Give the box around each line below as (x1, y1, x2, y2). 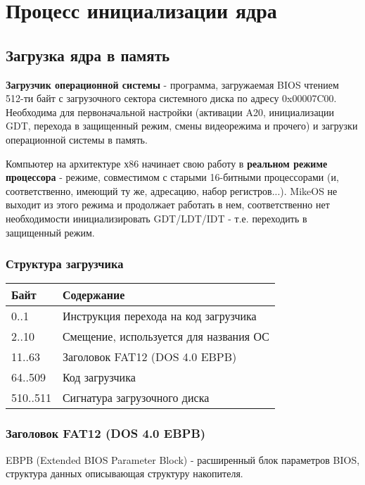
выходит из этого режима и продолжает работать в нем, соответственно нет (6, 197, 330, 212)
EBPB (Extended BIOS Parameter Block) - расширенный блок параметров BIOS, (6, 452, 360, 467)
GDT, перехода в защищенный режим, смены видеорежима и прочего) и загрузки (6, 118, 358, 133)
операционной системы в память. (6, 132, 148, 146)
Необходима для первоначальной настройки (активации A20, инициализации (6, 104, 335, 119)
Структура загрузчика (6, 255, 124, 272)
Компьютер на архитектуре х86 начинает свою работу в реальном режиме (6, 156, 328, 170)
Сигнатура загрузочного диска (62, 389, 210, 406)
